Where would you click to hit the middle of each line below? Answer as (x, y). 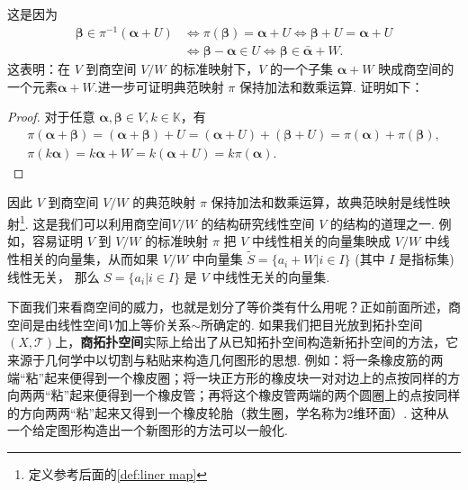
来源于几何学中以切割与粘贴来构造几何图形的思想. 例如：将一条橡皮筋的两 (225, 360)
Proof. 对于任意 (51, 117)
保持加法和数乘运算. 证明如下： (331, 86)
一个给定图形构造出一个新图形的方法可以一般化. (148, 430)
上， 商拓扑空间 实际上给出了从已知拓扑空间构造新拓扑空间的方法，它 (257, 342)
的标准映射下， (215, 68)
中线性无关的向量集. (271, 276)
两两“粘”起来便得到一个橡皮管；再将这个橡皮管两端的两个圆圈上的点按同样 (240, 395)
